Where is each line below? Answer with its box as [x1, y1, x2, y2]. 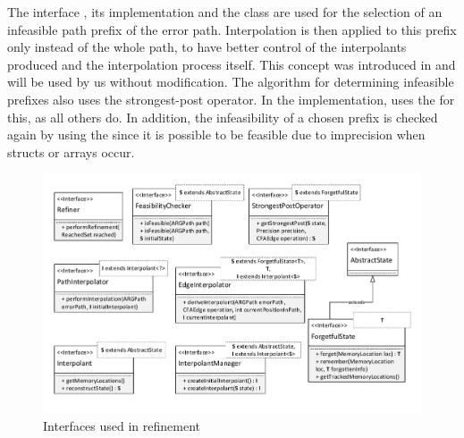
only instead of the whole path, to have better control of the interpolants [7, 38, 407, 56]
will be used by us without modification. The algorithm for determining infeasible [7, 72, 454, 91]
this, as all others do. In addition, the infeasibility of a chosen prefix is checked [7, 107, 438, 126]
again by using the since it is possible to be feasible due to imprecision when [7, 125, 426, 144]
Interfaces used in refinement [43, 416, 200, 434]
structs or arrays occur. [7, 142, 135, 161]
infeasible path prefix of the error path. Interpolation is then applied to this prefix [7, 20, 457, 38]
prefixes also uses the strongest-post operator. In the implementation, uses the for [7, 89, 455, 108]
